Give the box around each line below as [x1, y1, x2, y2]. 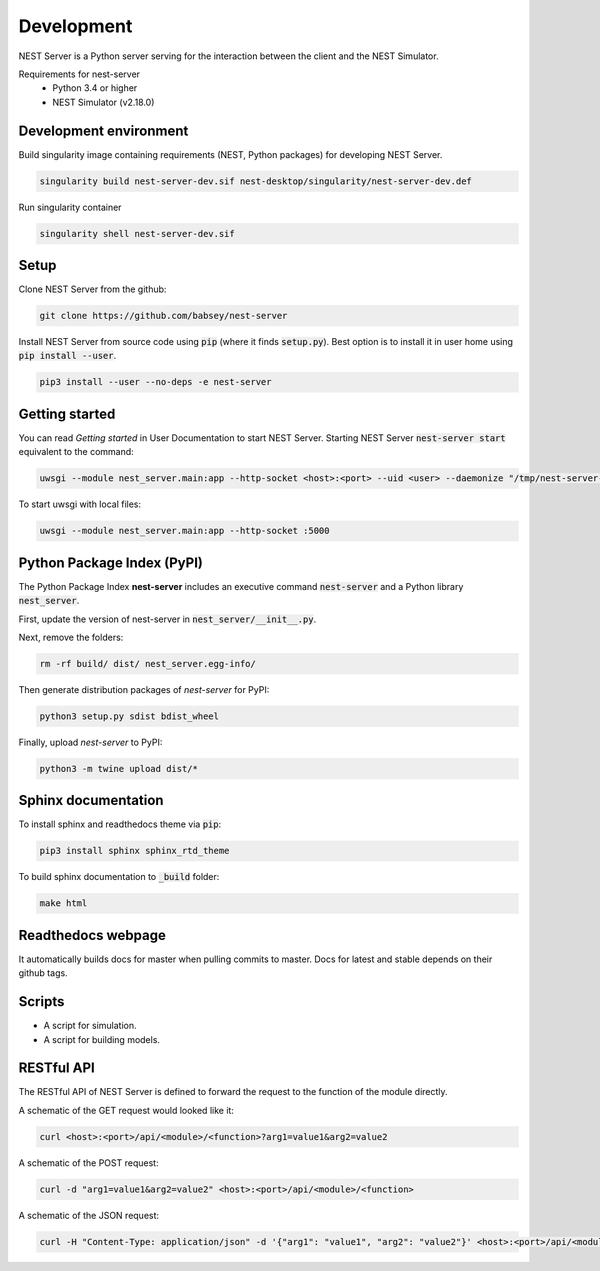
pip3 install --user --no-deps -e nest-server [39, 376, 272, 388]
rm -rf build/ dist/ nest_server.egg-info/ [39, 658, 257, 669]
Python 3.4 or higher [52, 82, 138, 94]
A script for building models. [43, 1033, 160, 1045]
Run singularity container [18, 201, 122, 213]
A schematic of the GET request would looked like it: [18, 1104, 235, 1116]
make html [39, 898, 88, 909]
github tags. [18, 967, 69, 979]
